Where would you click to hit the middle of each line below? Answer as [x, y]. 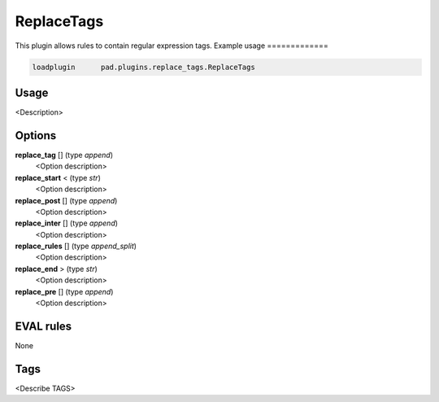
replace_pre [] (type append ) [64, 291]
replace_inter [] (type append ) [66, 223]
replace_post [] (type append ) [66, 200]
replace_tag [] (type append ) [64, 155]
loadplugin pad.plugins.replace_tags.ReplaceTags [143, 67]
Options [36, 135]
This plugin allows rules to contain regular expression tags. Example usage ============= [172, 46]
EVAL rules [43, 326]
